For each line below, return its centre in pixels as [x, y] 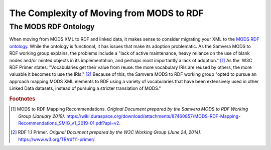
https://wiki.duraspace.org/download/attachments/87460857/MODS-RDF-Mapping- [153, 116]
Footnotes [22, 99]
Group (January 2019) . [42, 116]
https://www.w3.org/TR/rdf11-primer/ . [57, 139]
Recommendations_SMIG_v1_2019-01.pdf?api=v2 [69, 123]
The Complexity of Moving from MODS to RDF [107, 13]
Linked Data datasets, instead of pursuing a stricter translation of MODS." [85, 88]
